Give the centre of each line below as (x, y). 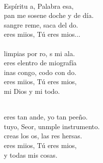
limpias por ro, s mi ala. (39, 53)
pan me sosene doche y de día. (49, 15)
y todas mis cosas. (31, 155)
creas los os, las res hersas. (43, 136)
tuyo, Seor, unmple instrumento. (52, 126)
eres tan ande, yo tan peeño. (46, 117)
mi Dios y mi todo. (32, 91)
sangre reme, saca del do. (41, 24)
